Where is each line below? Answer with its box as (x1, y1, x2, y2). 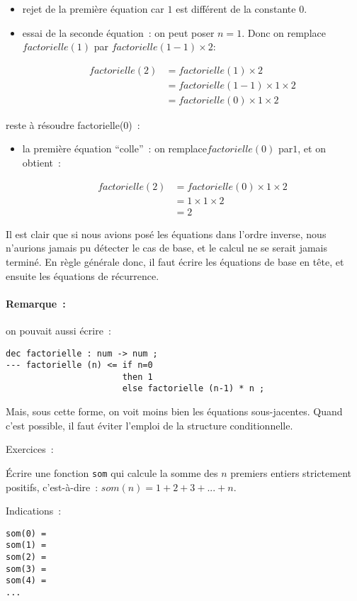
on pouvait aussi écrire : (6, 322, 111, 337)
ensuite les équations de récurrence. (6, 268, 159, 283)
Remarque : (6, 296, 66, 310)
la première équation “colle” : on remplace (22, 141, 208, 156)
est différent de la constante (176, 1, 296, 16)
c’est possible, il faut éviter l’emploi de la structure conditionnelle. (6, 417, 293, 432)
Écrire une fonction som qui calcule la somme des (6, 465, 218, 480)
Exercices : (6, 442, 54, 456)
